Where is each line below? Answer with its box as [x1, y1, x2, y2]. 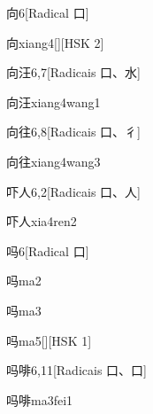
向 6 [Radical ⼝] [6, 4, 89, 21]
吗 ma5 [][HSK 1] [6, 331, 92, 349]
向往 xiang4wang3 [6, 152, 101, 170]
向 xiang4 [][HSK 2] [6, 33, 104, 51]
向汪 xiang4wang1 [6, 92, 101, 111]
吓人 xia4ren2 [6, 212, 77, 230]
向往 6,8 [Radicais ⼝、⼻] [6, 122, 141, 141]
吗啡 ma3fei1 [6, 390, 73, 409]
